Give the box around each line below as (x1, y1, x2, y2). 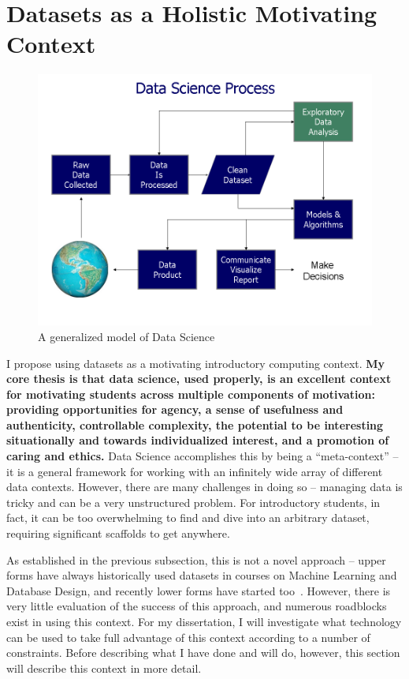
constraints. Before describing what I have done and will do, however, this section (6, 644, 400, 661)
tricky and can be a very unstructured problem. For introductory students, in (6, 493, 381, 510)
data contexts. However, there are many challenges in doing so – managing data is (6, 478, 403, 495)
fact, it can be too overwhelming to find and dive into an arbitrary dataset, (6, 509, 370, 526)
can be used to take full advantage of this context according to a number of (6, 628, 370, 645)
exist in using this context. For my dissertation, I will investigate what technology (6, 613, 402, 629)
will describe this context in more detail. (6, 659, 202, 676)
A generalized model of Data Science (38, 328, 215, 344)
